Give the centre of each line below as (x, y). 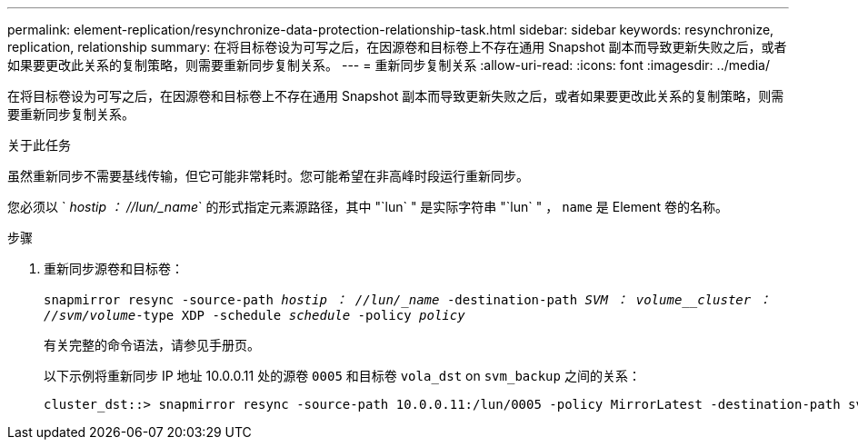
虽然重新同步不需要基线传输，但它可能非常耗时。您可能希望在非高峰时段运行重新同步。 (268, 176)
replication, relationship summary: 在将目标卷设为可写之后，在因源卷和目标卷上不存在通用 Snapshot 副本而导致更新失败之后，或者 (397, 47)
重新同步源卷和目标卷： (114, 268)
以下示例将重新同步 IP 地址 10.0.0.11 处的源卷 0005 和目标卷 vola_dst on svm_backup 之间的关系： (342, 376)
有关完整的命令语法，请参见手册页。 (152, 345)
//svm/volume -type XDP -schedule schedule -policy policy (254, 315)
